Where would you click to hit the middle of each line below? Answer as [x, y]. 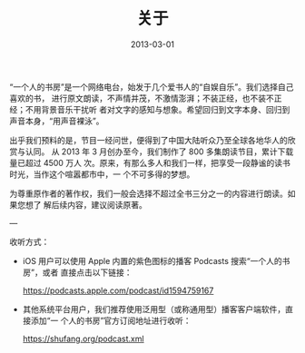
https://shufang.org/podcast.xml [83, 338]
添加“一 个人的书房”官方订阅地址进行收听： [111, 320]
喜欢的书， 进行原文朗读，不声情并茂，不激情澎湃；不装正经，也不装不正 [146, 98]
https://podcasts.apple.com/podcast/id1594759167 [118, 290]
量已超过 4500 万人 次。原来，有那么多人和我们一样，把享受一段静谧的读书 [150, 162]
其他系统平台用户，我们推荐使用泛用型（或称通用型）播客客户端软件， [154, 309]
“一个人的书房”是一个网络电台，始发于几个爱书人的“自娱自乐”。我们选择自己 [152, 86]
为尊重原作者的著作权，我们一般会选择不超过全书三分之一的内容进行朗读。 [148, 193]
